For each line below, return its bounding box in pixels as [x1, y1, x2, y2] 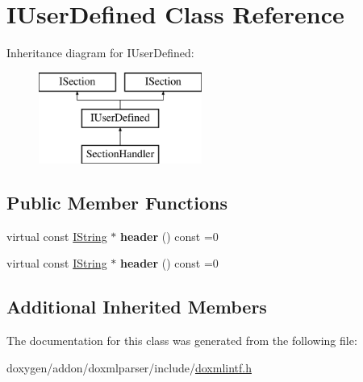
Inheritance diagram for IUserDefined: [6, 44, 194, 61]
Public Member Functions [6, 190, 227, 215]
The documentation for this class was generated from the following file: [6, 332, 357, 349]
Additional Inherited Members [6, 294, 267, 319]
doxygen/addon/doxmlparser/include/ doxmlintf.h [6, 359, 252, 376]
